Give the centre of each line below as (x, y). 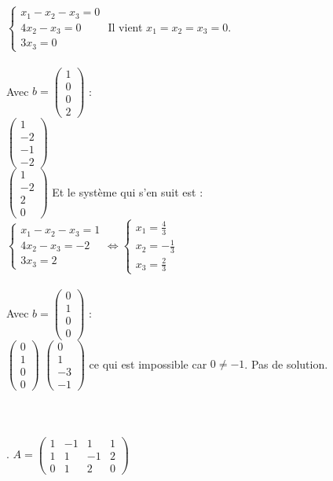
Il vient (125, 26)
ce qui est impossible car (148, 364)
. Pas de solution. (286, 364)
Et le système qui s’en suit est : (128, 191)
